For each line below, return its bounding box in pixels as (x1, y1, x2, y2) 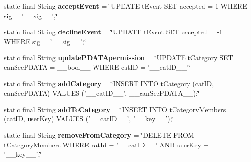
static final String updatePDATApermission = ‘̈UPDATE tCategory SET (4, 52, 233, 63)
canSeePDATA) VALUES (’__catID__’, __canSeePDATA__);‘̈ (4, 88, 200, 98)
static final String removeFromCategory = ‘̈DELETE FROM (4, 130, 194, 140)
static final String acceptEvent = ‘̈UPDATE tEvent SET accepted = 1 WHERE (4, 1, 247, 11)
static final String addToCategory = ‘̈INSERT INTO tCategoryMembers (4, 104, 226, 114)
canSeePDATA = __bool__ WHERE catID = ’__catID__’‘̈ (4, 62, 190, 72)
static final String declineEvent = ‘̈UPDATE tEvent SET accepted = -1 (4, 27, 223, 37)
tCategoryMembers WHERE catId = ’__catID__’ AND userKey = (4, 139, 209, 149)
